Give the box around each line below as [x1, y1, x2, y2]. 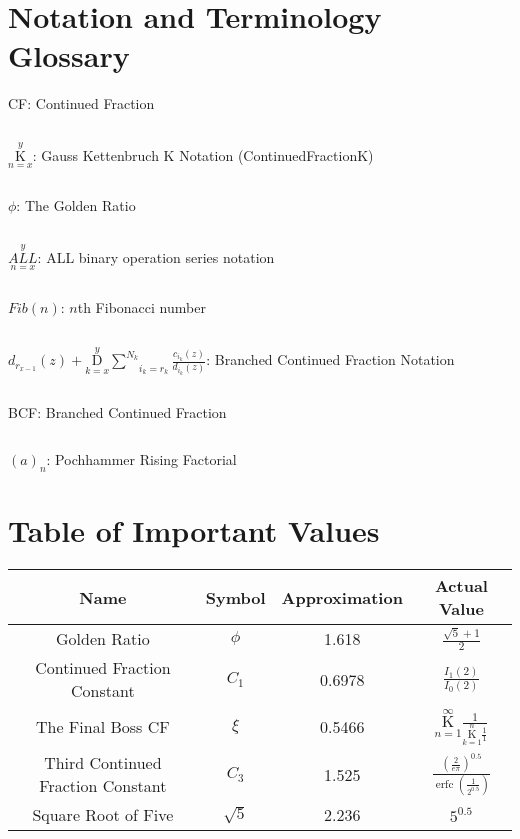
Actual [434, 574, 488, 598]
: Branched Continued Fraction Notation [206, 349, 455, 370]
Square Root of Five [32, 803, 174, 827]
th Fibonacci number [77, 297, 206, 318]
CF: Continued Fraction [8, 93, 155, 114]
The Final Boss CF [35, 715, 170, 739]
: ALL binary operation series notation [37, 247, 275, 268]
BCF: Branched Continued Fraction [8, 401, 227, 422]
